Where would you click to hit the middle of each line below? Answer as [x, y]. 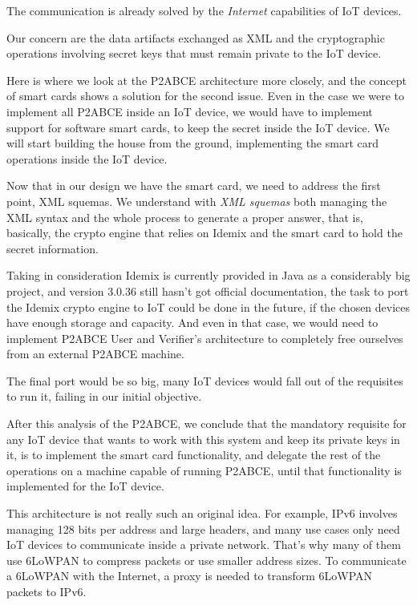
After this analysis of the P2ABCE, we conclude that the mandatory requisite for [206, 423]
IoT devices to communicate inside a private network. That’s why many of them [204, 544]
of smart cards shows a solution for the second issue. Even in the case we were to [206, 96]
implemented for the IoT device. [85, 486]
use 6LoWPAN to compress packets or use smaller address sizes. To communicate [206, 560]
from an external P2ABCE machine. [95, 354]
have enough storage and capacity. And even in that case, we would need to [192, 323]
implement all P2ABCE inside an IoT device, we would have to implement [190, 111]
